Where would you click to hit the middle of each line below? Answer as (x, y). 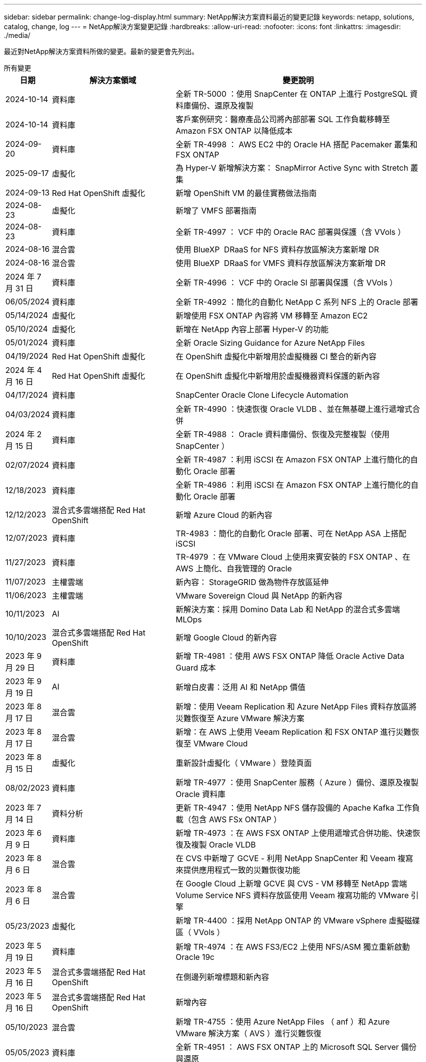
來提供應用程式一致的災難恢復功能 (238, 870)
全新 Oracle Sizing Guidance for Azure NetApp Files (270, 343)
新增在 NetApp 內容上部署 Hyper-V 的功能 (252, 329)
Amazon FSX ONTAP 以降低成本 (234, 131)
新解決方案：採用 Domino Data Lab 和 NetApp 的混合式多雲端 (288, 609)
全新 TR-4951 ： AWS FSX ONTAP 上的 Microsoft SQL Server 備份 (296, 1047)
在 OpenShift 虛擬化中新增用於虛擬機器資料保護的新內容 (278, 376)
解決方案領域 (113, 80)
